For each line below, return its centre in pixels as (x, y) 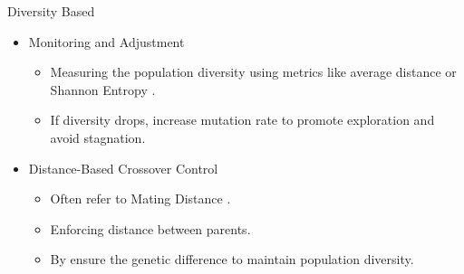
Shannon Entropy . (103, 89)
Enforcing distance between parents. (150, 228)
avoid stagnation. (98, 137)
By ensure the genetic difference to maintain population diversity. (232, 259)
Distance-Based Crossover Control (123, 168)
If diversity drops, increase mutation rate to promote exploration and (242, 120)
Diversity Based (51, 11)
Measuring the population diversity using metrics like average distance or (253, 72)
